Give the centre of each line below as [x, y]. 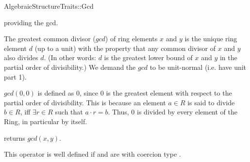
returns [15, 138]
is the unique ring [211, 39]
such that [69, 112]
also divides [21, 57]
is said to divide [211, 102]
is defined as [56, 93]
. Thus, [118, 112]
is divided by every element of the [187, 112]
